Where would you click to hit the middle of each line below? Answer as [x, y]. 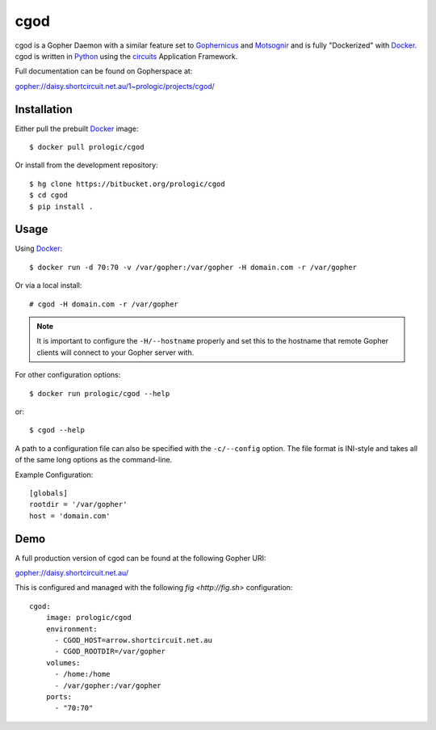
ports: [59, 696]
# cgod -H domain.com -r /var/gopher [104, 304]
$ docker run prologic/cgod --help [100, 393]
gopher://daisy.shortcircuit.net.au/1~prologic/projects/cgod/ [115, 86]
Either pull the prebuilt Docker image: [77, 129]
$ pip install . [61, 207]
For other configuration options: [68, 375]
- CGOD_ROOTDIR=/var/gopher [110, 652]
